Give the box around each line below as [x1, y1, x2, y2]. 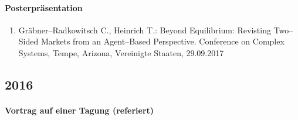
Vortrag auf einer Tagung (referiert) [5, 104, 154, 116]
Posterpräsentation [5, 1, 83, 13]
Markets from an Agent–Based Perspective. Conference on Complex [40, 35, 285, 47]
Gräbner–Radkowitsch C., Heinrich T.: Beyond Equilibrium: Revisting [18, 23, 271, 36]
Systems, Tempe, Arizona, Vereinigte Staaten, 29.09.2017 [18, 46, 224, 59]
